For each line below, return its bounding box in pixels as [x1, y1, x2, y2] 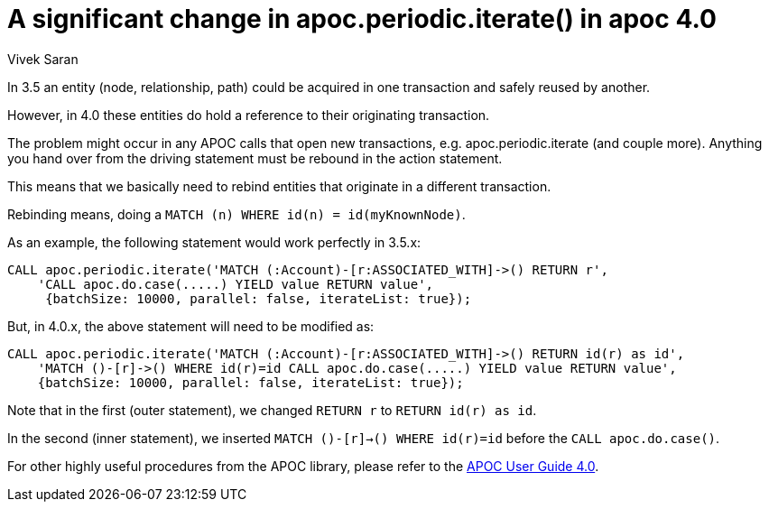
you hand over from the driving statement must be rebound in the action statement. [7, 150, 503, 166]
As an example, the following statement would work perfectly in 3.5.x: [7, 234, 422, 250]
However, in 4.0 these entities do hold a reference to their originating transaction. [7, 106, 490, 123]
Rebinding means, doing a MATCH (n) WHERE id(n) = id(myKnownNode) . [7, 206, 466, 222]
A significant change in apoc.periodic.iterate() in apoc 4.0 [7, 4, 717, 34]
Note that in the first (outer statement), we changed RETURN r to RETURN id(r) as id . [7, 402, 537, 418]
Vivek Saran [7, 51, 79, 67]
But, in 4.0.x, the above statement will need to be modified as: [7, 318, 375, 334]
